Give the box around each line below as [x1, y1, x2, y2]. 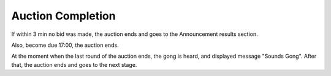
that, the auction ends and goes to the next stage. [11, 61, 137, 68]
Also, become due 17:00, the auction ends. [11, 41, 119, 49]
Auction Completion [11, 9, 116, 22]
